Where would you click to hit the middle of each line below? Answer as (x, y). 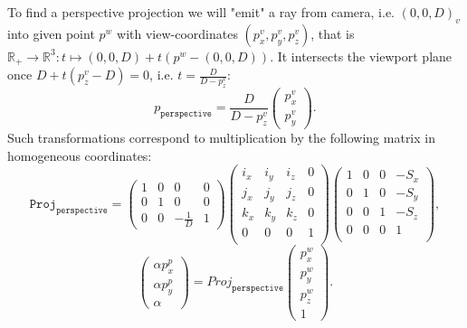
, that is (333, 33)
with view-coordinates (177, 33)
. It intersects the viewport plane (361, 56)
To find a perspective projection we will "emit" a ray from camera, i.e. (201, 12)
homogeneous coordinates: (80, 155)
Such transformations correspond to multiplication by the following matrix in (221, 137)
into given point (51, 33)
